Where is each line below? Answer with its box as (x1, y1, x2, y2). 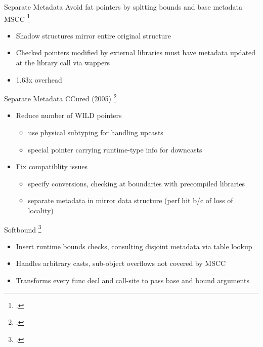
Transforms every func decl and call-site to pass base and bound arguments (16, 275, 249, 286)
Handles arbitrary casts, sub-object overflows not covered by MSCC (16, 258, 226, 268)
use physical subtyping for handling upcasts (28, 127, 163, 138)
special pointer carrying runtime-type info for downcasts (28, 144, 202, 155)
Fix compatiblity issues (16, 161, 88, 172)
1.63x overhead (16, 74, 62, 85)
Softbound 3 (4, 222, 41, 235)
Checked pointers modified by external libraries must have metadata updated (16, 47, 256, 58)
